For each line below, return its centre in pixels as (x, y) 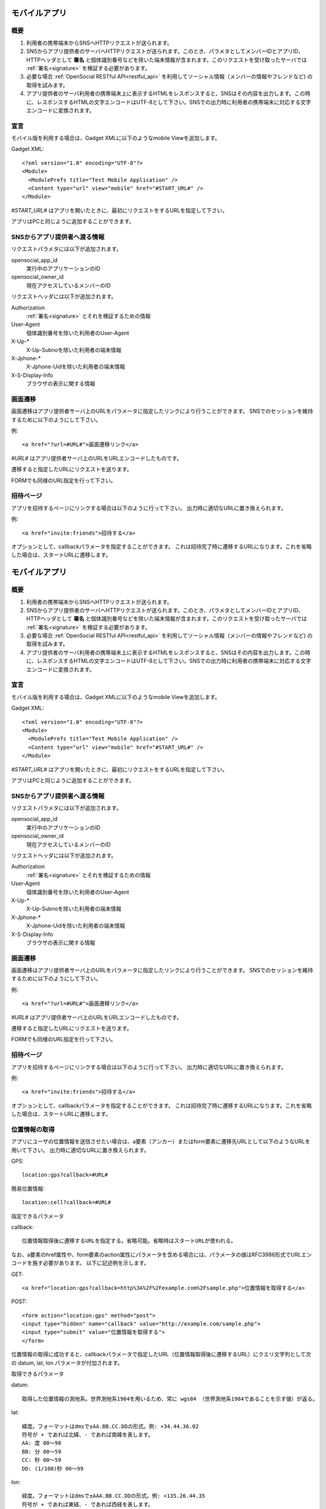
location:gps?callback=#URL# (65, 1175)
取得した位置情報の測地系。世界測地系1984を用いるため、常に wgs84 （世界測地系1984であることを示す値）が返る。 (170, 1399)
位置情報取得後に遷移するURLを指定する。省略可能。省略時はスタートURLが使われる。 (129, 1241)
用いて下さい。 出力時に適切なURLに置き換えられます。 (80, 1150)
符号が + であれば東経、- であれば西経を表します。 (88, 1504)
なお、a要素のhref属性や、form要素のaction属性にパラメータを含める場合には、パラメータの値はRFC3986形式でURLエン (161, 1254)
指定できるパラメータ (38, 1216)
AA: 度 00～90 (42, 1443)
